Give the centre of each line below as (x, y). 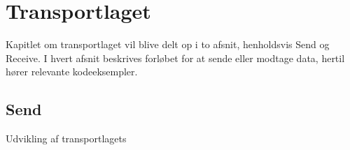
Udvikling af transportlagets (66, 138)
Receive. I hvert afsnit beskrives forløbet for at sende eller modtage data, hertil (175, 58)
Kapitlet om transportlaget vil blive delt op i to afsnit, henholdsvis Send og (168, 44)
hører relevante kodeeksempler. (72, 72)
